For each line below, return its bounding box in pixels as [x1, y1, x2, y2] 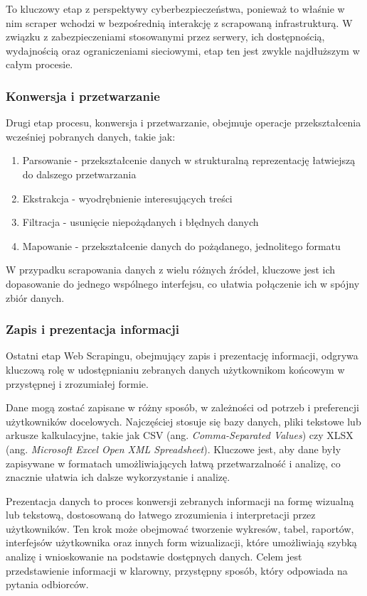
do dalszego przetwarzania [22, 166, 137, 181]
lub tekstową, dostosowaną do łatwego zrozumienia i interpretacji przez [6, 507, 316, 522]
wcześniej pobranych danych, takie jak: [6, 129, 176, 143]
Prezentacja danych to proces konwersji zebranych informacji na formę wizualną [6, 493, 354, 508]
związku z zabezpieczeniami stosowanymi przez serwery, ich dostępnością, [6, 29, 325, 44]
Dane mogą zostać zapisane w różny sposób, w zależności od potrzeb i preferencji [6, 400, 359, 415]
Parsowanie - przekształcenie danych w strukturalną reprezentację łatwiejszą [22, 153, 356, 168]
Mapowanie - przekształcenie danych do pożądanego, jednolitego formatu [22, 238, 341, 253]
